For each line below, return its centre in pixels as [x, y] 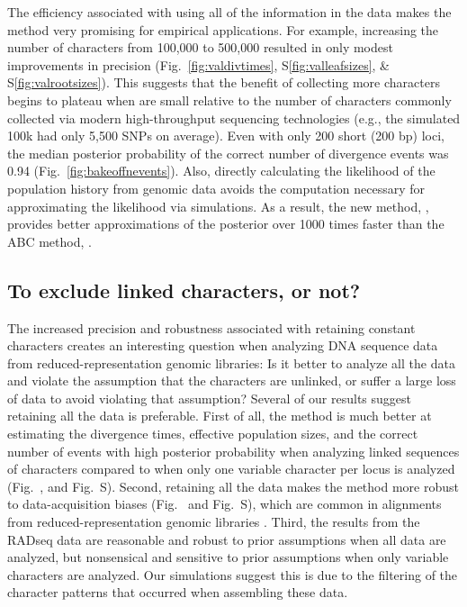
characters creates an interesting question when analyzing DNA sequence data [223, 345]
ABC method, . [49, 241]
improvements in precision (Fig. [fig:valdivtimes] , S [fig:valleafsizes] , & [198, 64]
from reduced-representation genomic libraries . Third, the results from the [214, 522]
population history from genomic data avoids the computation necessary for [216, 188]
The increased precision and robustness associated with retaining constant [211, 327]
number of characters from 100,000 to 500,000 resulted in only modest [200, 47]
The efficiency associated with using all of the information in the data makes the [229, 12]
